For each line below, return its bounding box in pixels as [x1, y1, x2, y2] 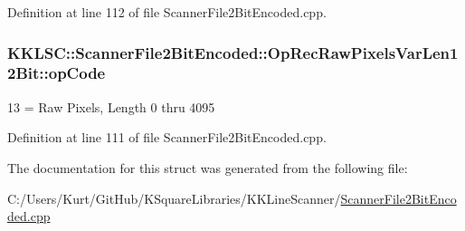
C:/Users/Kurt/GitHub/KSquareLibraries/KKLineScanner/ [7, 188, 341, 207]
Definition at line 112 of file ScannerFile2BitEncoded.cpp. [7, 3, 327, 21]
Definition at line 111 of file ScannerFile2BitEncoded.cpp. [7, 128, 327, 147]
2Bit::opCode [7, 62, 106, 84]
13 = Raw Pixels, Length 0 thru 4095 [7, 97, 215, 116]
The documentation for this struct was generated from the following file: [7, 158, 408, 177]
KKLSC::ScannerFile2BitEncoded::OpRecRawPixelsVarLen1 [7, 41, 459, 63]
